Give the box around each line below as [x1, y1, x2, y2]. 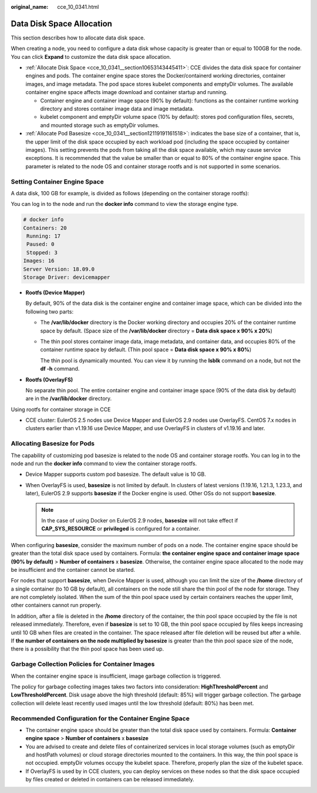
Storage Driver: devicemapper [23, 274, 110, 281]
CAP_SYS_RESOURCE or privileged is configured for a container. [41, 525, 201, 532]
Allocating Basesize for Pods [11, 439, 95, 448]
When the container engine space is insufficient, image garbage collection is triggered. [11, 672, 221, 679]
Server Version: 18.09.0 [23, 265, 95, 272]
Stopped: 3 [26, 249, 58, 256]
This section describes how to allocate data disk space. [11, 34, 146, 41]
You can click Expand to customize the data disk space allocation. [11, 53, 171, 60]
